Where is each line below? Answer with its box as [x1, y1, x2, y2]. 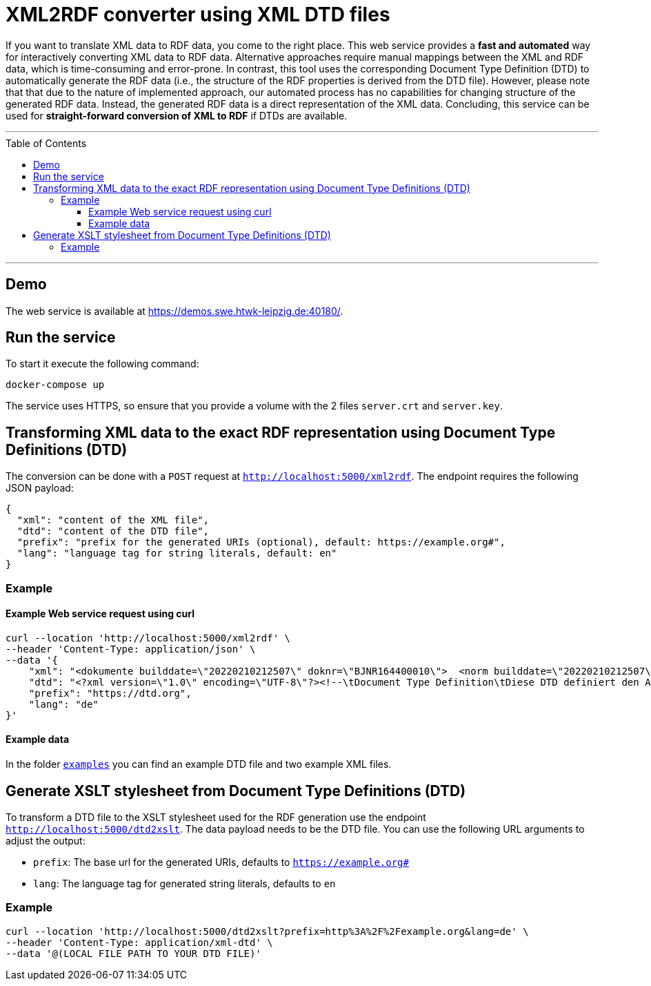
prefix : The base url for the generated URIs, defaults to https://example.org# [33, 855, 409, 868]
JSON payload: [6, 482, 74, 494]
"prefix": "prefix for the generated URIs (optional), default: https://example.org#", [17, 536, 505, 548]
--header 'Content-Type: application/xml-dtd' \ [6, 936, 273, 948]
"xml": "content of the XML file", [17, 514, 210, 526]
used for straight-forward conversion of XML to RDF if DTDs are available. [6, 109, 348, 122]
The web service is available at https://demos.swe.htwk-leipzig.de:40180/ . [6, 304, 343, 317]
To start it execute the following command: [6, 358, 199, 370]
